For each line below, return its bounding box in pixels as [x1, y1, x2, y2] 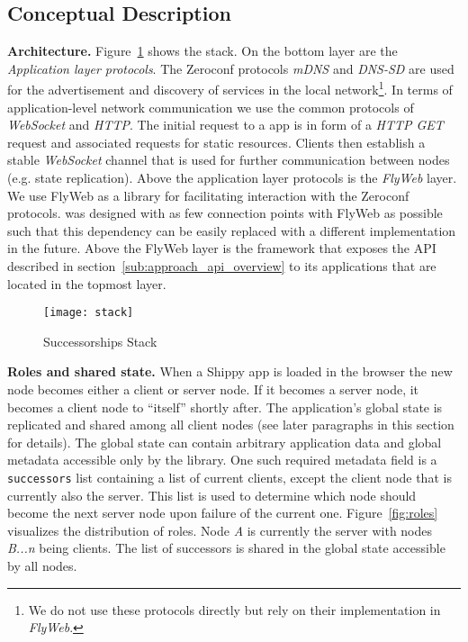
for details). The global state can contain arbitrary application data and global [7, 432, 442, 451]
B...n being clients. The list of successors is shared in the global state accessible [7, 538, 445, 557]
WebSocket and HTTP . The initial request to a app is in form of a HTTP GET [7, 115, 444, 134]
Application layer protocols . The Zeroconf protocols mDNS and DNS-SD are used [7, 59, 454, 77]
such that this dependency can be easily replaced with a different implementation [7, 221, 456, 240]
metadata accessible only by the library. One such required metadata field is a [7, 450, 437, 469]
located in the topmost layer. [7, 274, 166, 293]
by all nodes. [7, 556, 77, 575]
